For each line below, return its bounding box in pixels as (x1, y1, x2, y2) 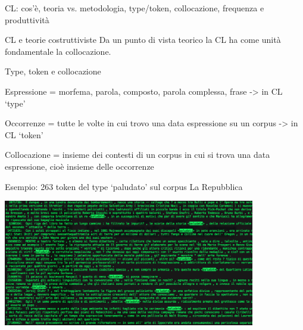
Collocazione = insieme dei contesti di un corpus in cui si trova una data (5, 148, 270, 161)
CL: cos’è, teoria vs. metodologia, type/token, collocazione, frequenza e (5, 2, 264, 14)
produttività (5, 13, 49, 26)
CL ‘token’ (5, 128, 43, 141)
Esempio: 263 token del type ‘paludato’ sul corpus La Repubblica (5, 180, 243, 192)
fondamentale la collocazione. (5, 45, 111, 57)
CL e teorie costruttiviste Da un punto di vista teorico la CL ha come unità (5, 33, 281, 46)
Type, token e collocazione (5, 65, 101, 77)
